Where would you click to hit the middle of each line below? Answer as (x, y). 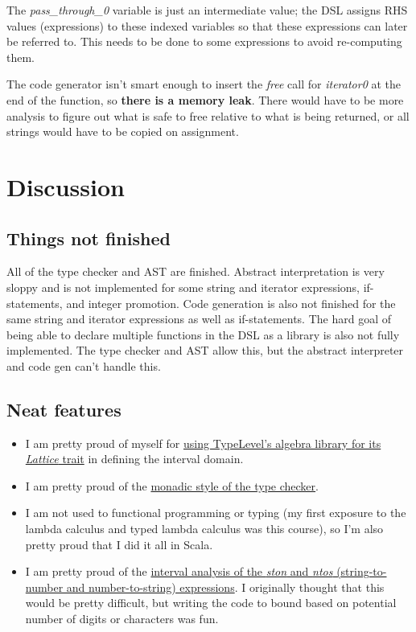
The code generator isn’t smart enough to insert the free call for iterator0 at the (204, 84)
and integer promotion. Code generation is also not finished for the (231, 303)
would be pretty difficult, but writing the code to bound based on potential (211, 603)
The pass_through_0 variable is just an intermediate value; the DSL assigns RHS (207, 10)
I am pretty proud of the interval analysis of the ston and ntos (179, 571)
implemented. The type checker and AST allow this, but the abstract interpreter (205, 350)
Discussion (66, 186)
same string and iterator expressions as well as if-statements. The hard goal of (199, 319)
